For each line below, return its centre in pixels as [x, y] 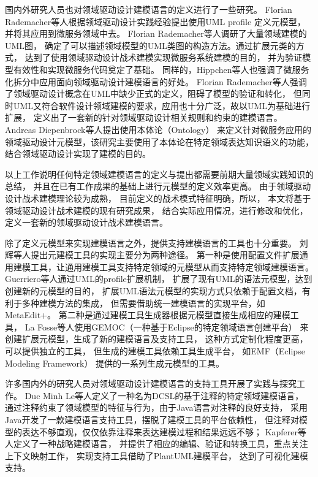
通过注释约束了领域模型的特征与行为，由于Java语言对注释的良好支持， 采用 [157, 407]
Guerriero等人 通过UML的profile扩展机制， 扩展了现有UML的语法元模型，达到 [159, 279]
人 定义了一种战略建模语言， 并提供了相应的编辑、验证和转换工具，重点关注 [157, 444]
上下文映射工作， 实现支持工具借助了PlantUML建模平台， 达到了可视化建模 [157, 455]
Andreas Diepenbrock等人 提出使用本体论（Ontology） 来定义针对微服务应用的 [158, 129]
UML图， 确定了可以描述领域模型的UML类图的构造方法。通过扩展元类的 [150, 45]
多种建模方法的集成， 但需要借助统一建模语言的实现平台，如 [143, 303]
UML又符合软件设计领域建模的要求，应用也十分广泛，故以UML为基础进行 [162, 105]
